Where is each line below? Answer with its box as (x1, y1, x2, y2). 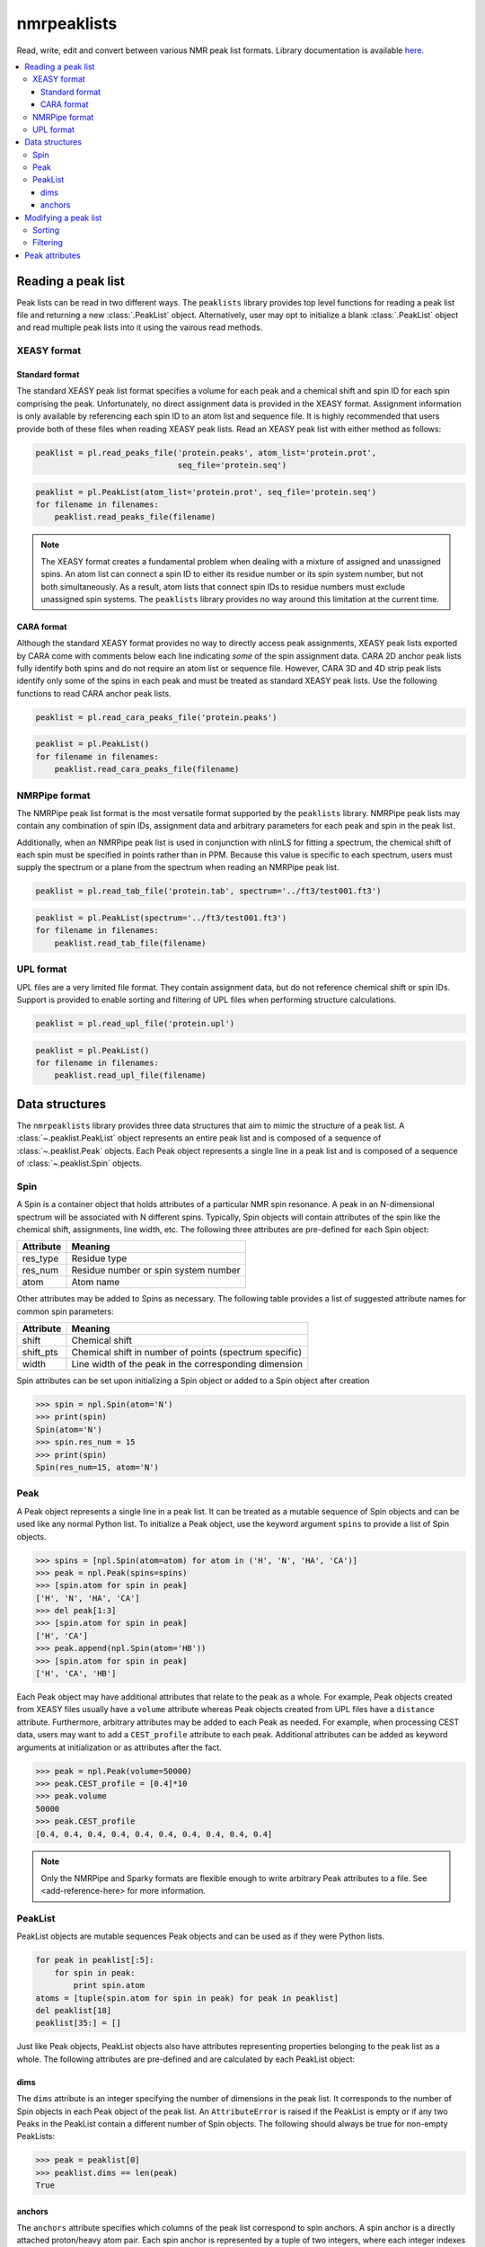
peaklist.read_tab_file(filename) (54, 937, 207, 948)
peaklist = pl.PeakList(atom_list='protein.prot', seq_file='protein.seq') (35, 486, 377, 497)
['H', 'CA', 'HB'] (35, 1668, 117, 1679)
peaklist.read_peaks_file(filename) (54, 512, 216, 522)
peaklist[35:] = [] (35, 2018, 121, 2029)
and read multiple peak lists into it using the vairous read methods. (16, 322, 263, 333)
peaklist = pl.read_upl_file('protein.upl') (35, 1018, 235, 1028)
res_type (22, 1252, 59, 1265)
